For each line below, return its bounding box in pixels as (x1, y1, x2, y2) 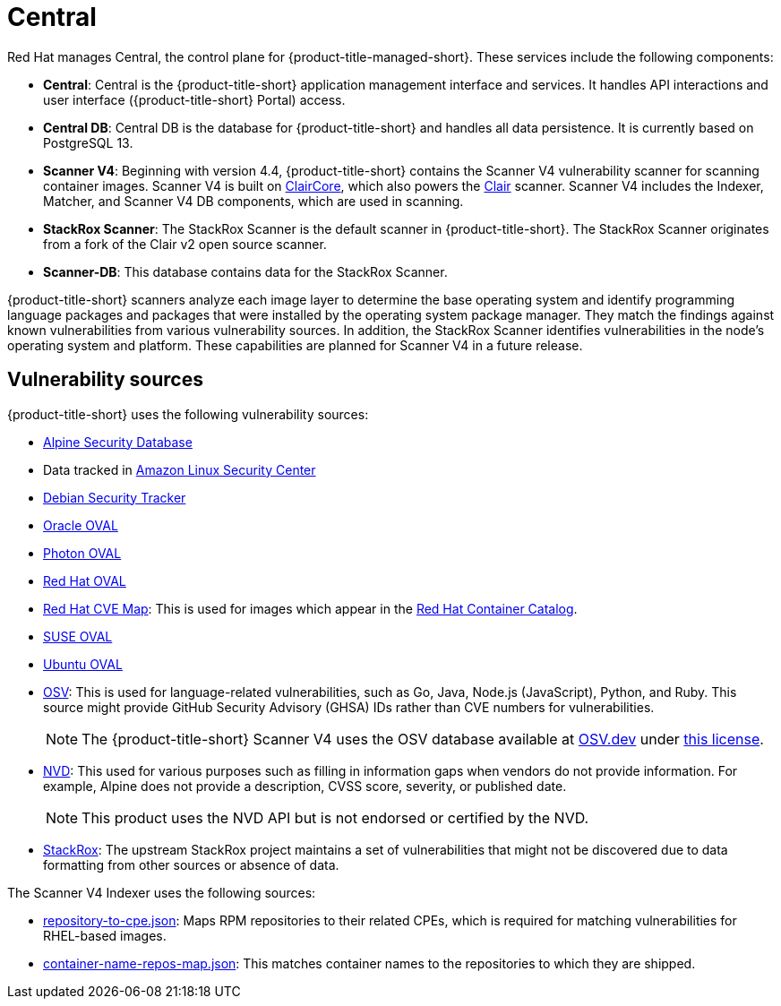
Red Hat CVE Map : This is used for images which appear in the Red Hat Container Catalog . (43, 600, 578, 616)
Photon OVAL (43, 545, 122, 561)
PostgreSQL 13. (43, 134, 133, 150)
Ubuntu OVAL (43, 656, 123, 672)
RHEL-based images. (43, 927, 167, 943)
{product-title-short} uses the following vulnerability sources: (7, 406, 369, 422)
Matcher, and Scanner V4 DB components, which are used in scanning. (43, 193, 464, 209)
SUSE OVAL (43, 628, 113, 644)
